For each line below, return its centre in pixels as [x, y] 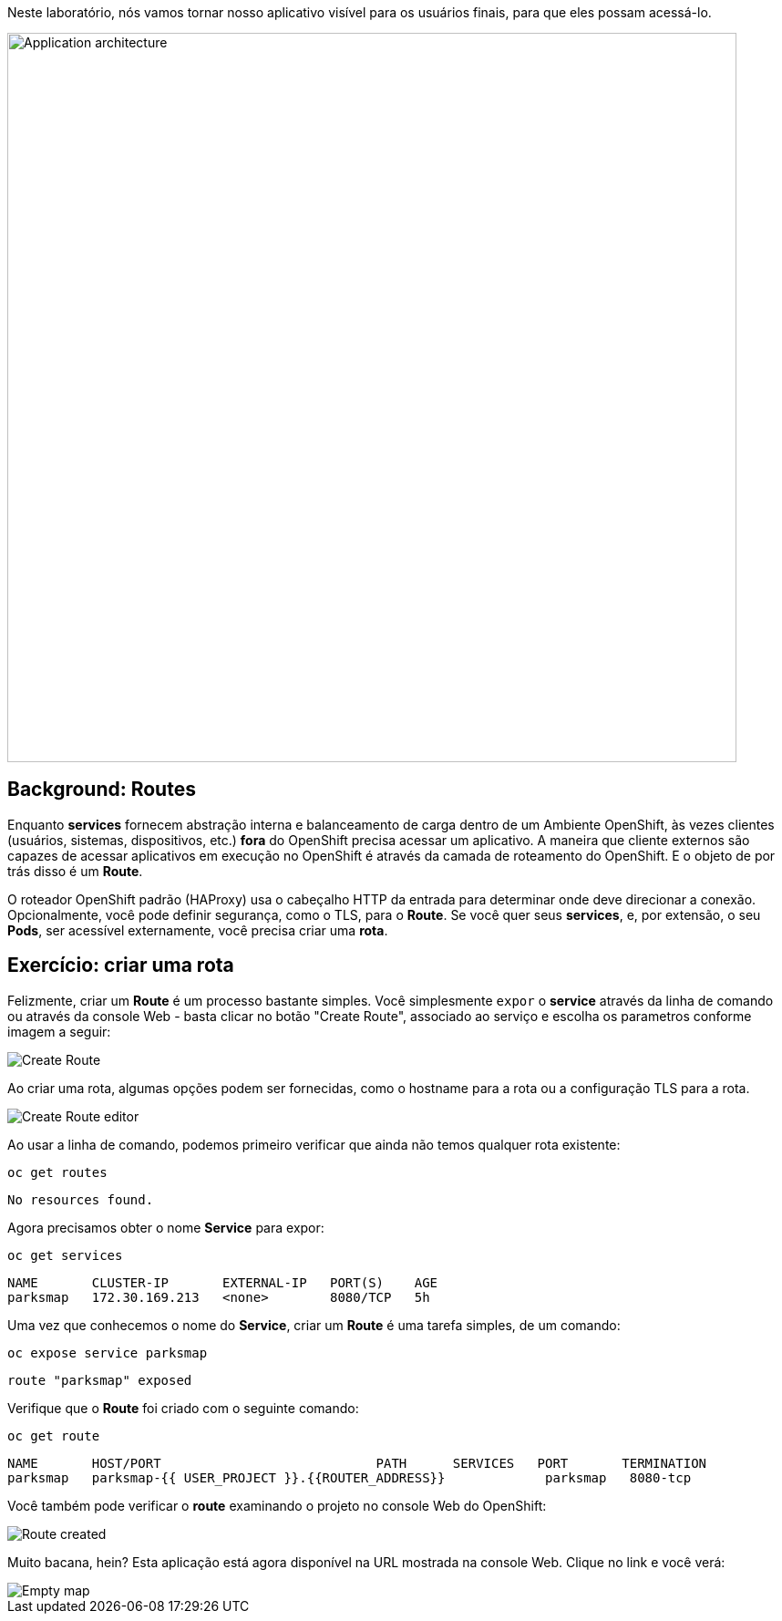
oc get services [65, 1255]
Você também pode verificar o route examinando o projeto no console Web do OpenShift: [277, 1505]
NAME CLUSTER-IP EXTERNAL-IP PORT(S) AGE [223, 1282]
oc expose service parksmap [108, 1353]
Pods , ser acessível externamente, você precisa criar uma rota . [198, 930]
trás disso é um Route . [75, 871]
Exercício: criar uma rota [121, 965]
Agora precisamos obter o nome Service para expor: [166, 1227]
